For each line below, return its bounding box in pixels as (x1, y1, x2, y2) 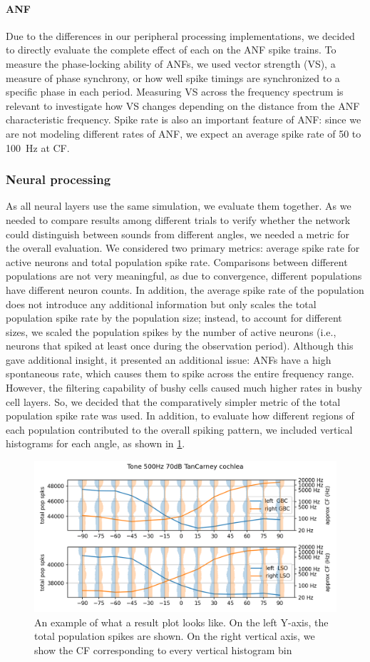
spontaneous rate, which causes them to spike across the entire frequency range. (6, 366, 354, 381)
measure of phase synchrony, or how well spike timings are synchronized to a (6, 70, 340, 85)
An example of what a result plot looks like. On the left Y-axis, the (34, 614, 329, 629)
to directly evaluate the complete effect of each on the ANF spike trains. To (6, 42, 336, 57)
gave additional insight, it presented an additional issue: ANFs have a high (6, 352, 332, 367)
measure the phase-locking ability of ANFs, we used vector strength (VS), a (6, 56, 336, 71)
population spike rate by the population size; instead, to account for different (6, 310, 342, 325)
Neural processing (6, 170, 111, 188)
